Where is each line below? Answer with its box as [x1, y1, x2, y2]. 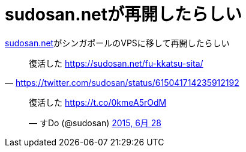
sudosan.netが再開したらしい [5, 4, 242, 25]
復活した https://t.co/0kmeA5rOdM [29, 97, 167, 108]
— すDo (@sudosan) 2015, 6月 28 [29, 117, 161, 128]
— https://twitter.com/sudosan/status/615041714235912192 [5, 77, 239, 88]
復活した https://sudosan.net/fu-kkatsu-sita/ [29, 58, 203, 68]
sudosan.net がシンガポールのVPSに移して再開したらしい [5, 37, 230, 48]
